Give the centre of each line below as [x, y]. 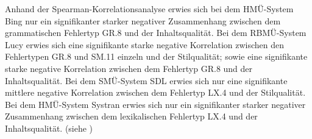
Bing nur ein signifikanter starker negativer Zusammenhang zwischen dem [143, 20]
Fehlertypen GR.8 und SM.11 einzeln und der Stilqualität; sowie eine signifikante [156, 56]
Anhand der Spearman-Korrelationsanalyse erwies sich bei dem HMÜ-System [149, 9]
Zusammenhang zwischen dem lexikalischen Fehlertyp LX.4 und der [131, 116]
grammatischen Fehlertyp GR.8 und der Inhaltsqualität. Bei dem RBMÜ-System [156, 33]
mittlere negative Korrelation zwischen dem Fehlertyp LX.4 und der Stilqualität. [155, 92]
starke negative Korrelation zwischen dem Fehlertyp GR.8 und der [129, 68]
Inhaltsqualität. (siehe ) [49, 128]
